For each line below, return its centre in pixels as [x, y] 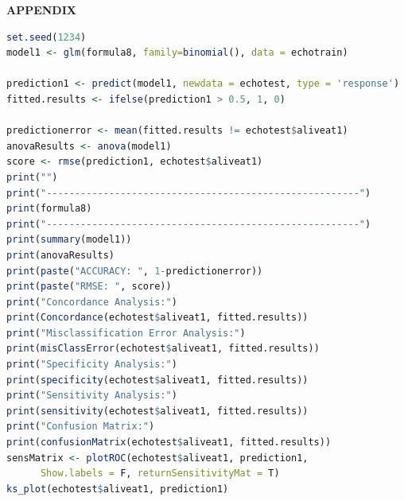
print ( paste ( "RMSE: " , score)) [89, 287]
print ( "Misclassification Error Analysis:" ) [126, 333]
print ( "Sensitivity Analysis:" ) [92, 396]
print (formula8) [49, 209]
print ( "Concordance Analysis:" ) [92, 302]
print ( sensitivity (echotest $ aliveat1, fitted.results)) [157, 411]
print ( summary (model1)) [69, 240]
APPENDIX [41, 10]
